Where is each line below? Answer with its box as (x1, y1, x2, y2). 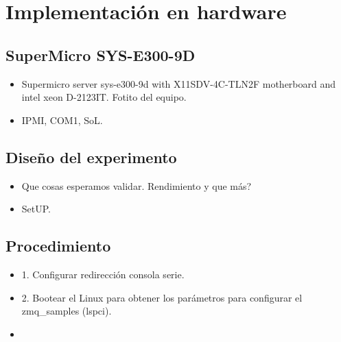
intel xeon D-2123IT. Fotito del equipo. (21, 90, 187, 104)
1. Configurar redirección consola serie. (21, 267, 185, 281)
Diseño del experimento (5, 146, 177, 167)
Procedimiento (5, 235, 111, 256)
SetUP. (21, 201, 51, 216)
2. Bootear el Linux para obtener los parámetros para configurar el (21, 290, 303, 304)
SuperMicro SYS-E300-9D (5, 44, 196, 65)
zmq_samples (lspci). (21, 304, 112, 318)
